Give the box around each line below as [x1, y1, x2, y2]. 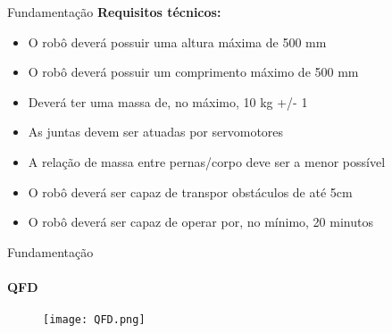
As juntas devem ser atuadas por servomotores [28, 122, 284, 141]
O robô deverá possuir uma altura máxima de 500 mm [28, 32, 327, 51]
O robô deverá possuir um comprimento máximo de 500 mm [28, 62, 359, 81]
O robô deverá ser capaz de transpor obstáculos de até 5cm [28, 182, 353, 201]
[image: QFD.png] [43, 313, 146, 327]
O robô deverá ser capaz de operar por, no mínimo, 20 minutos [28, 212, 373, 231]
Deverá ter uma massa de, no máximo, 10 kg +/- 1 [28, 92, 308, 111]
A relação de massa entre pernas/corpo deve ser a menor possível [28, 152, 386, 171]
